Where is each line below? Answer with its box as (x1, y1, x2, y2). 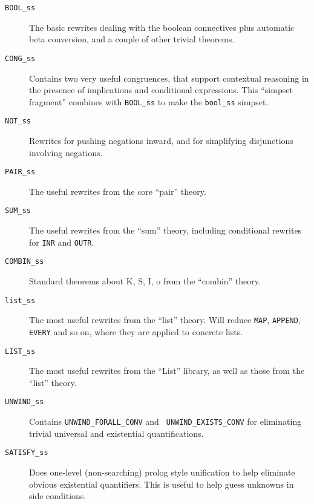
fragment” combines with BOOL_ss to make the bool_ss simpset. (29, 95, 269, 108)
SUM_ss (5, 206, 31, 215)
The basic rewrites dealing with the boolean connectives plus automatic (29, 21, 295, 33)
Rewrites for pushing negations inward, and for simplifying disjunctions (29, 134, 293, 146)
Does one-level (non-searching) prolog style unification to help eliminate (29, 465, 295, 478)
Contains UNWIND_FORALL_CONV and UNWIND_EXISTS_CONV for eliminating (29, 415, 302, 428)
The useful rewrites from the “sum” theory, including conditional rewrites (29, 224, 302, 237)
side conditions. (29, 489, 87, 502)
